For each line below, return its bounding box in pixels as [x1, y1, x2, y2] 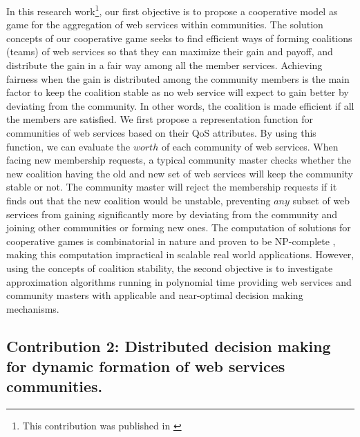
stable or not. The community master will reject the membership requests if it [6, 179, 337, 194]
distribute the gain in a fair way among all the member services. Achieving [6, 58, 323, 72]
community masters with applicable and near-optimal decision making [6, 288, 303, 302]
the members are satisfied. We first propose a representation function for [6, 112, 314, 126]
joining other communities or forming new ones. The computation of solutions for [6, 220, 351, 235]
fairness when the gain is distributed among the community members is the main [6, 71, 350, 86]
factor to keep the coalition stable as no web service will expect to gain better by [6, 85, 349, 99]
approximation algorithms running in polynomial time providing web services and [6, 274, 352, 289]
